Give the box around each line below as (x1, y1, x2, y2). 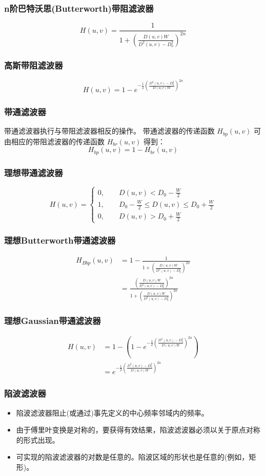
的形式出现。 (16, 434, 59, 445)
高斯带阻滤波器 (4, 58, 63, 71)
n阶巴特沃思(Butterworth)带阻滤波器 (4, 2, 154, 14)
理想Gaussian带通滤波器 (4, 314, 101, 327)
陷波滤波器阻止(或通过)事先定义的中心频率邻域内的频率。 (16, 407, 209, 418)
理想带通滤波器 (4, 166, 63, 179)
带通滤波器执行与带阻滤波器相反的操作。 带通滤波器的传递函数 (4, 125, 215, 136)
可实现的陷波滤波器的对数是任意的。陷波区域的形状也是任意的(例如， (16, 451, 249, 462)
